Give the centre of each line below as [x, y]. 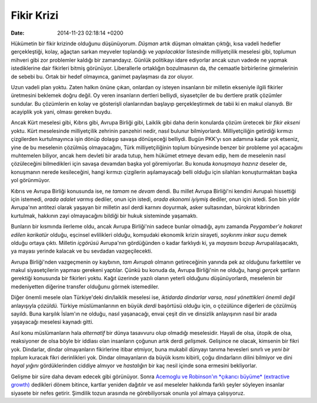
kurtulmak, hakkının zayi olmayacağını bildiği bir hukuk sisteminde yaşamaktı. [104, 216]
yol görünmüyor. [31, 180]
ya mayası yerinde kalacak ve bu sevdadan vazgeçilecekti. [82, 251]
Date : [18, 33]
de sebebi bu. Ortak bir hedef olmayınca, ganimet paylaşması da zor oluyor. [102, 76]
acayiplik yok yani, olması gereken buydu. [61, 112]
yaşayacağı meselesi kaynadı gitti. [52, 322]
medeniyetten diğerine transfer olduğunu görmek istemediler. [85, 286]
